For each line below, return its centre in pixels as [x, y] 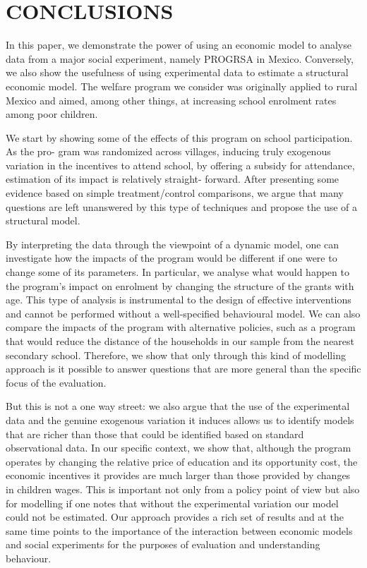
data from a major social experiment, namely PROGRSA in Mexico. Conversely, [180, 58]
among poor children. [52, 114]
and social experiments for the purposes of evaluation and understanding [163, 544]
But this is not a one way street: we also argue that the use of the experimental [178, 406]
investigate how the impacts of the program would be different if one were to [172, 258]
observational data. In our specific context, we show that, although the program [179, 448]
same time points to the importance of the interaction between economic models [179, 530]
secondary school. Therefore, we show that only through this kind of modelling [176, 355]
